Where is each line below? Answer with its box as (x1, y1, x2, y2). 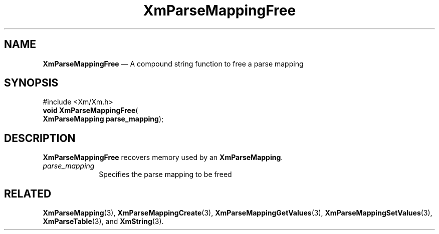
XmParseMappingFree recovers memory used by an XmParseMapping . (43, 153, 283, 162)
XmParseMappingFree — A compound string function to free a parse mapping (43, 59, 304, 68)
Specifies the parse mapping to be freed (99, 170, 232, 179)
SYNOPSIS (4, 76, 59, 89)
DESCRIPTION (4, 131, 76, 144)
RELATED (4, 187, 52, 200)
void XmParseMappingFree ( (43, 106, 138, 115)
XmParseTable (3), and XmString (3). (43, 217, 164, 226)
